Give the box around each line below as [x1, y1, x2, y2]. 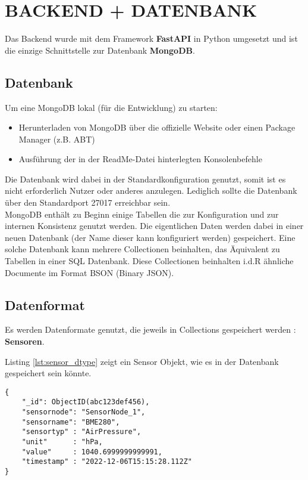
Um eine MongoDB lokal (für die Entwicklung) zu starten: [5, 101, 218, 113]
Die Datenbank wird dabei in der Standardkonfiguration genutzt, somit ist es [5, 172, 286, 185]
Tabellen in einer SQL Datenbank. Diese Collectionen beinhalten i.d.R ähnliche [5, 255, 294, 267]
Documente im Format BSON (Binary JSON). [5, 266, 174, 278]
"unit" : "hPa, [21, 438, 103, 447]
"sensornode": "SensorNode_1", [21, 408, 146, 417]
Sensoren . [5, 335, 45, 348]
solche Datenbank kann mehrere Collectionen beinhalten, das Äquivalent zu [5, 243, 280, 255]
